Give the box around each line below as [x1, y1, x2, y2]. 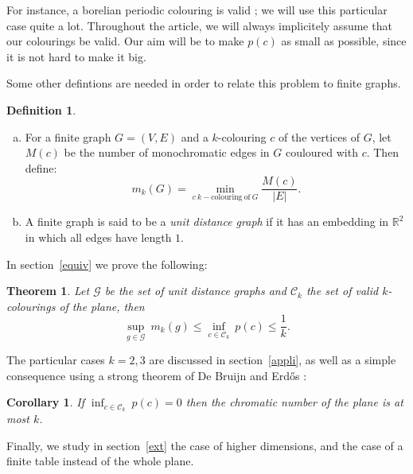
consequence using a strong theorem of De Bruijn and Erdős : [6, 367, 307, 383]
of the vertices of [278, 128, 360, 145]
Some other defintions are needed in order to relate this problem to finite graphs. [6, 75, 401, 91]
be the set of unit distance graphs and [104, 282, 286, 299]
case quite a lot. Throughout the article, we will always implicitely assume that [6, 17, 392, 33]
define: [25, 159, 57, 176]
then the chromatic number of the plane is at [185, 394, 403, 410]
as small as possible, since [281, 33, 407, 49]
